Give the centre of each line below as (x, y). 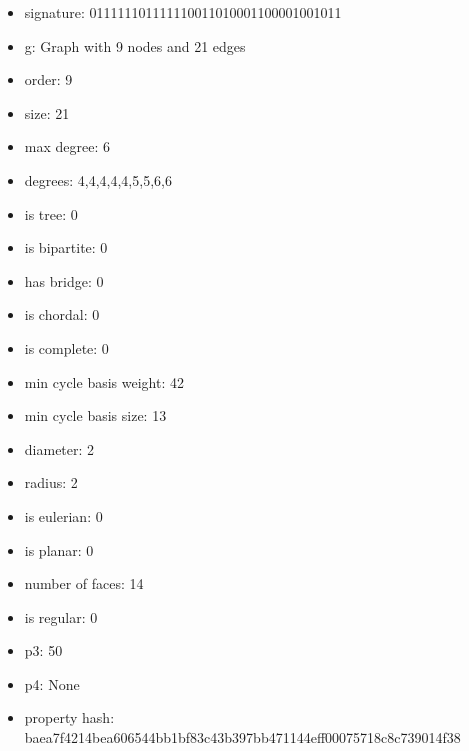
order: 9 (48, 79)
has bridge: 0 (64, 280)
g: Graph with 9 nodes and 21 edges (135, 45)
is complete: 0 (66, 347)
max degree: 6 (67, 146)
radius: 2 (51, 482)
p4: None (52, 683)
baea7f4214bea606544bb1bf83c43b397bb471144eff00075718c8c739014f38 (242, 737)
